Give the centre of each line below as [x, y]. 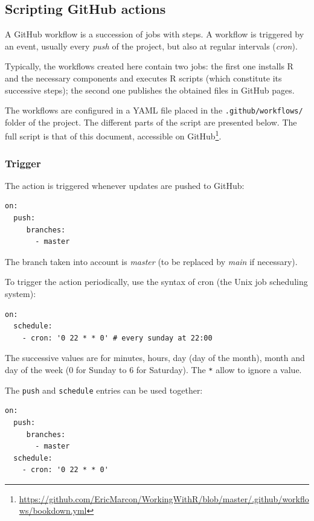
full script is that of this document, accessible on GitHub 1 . [113, 135]
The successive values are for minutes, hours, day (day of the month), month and [155, 358]
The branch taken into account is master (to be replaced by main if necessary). [151, 261]
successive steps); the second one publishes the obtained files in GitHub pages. [150, 90]
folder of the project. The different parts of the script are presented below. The [151, 122]
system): [21, 294]
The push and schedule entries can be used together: [104, 390]
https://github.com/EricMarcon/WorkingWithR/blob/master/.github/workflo [164, 498]
